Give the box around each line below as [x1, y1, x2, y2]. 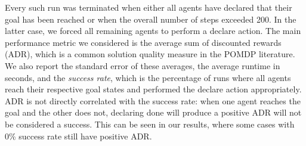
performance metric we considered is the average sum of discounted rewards [5, 36, 282, 48]
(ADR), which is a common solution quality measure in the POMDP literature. [5, 48, 295, 60]
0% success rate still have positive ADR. [5, 129, 152, 142]
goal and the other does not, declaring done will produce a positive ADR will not [5, 106, 302, 119]
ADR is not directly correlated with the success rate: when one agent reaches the [5, 94, 301, 107]
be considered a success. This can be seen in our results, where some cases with [5, 117, 295, 130]
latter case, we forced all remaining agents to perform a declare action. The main [5, 24, 301, 37]
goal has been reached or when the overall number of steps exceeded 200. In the [5, 13, 296, 25]
